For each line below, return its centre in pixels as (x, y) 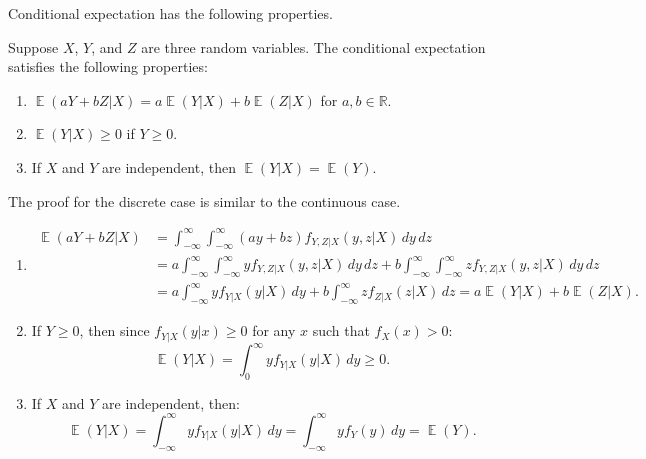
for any (274, 330)
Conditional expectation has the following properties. (170, 13)
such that (341, 330)
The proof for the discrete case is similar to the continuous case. (204, 200)
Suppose (33, 46)
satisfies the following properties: (108, 66)
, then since (114, 330)
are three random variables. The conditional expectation (313, 46)
